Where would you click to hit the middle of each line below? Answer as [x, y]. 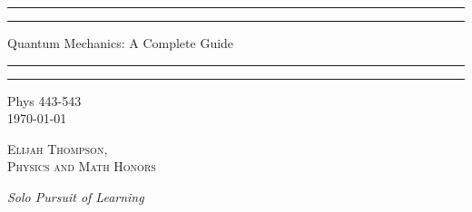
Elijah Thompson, [58, 148]
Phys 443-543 [44, 100]
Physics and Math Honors [82, 166]
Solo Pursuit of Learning [76, 196]
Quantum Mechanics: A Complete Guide [121, 43]
